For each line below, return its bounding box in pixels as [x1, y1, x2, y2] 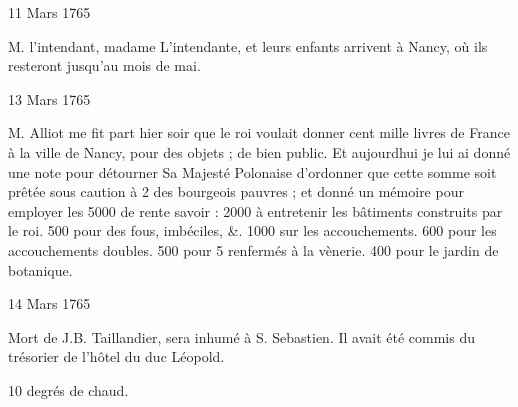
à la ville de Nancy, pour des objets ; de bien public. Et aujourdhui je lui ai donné [8, 141, 511, 162]
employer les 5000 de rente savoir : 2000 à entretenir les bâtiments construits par [8, 200, 503, 221]
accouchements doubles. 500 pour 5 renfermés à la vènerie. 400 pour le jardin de [8, 239, 499, 260]
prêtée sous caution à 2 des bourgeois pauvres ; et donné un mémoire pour [8, 181, 464, 202]
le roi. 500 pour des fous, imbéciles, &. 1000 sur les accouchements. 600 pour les [8, 220, 497, 241]
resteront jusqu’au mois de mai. [8, 55, 201, 76]
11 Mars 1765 [8, 2, 91, 22]
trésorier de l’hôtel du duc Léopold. [8, 346, 225, 367]
